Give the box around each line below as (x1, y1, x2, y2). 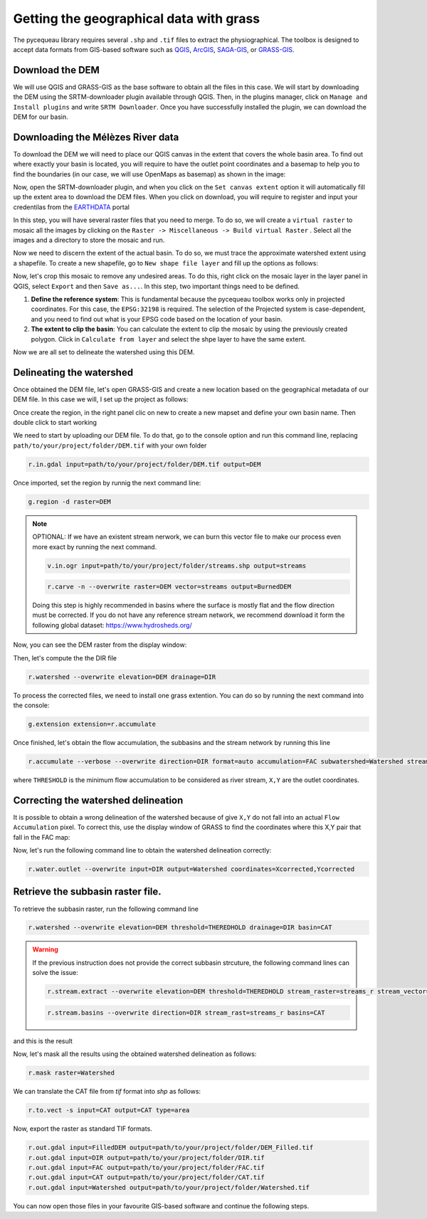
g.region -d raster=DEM (28, 497, 112, 505)
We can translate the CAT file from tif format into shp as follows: (13, 1087, 201, 1096)
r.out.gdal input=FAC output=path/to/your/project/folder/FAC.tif (28, 1163, 265, 1171)
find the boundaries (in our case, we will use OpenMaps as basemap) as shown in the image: (13, 169, 286, 178)
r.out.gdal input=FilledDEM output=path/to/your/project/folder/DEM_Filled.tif (28, 1144, 314, 1152)
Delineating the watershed (13, 366, 134, 379)
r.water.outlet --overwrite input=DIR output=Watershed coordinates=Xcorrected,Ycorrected (28, 865, 355, 873)
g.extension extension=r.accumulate (28, 719, 157, 728)
